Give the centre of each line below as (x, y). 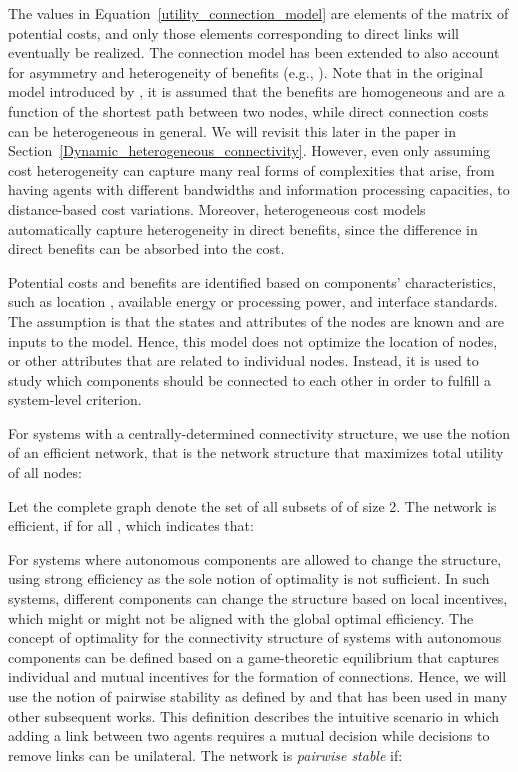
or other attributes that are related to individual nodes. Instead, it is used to (243, 360)
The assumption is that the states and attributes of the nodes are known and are (256, 320)
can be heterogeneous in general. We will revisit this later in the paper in (232, 130)
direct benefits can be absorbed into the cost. (146, 248)
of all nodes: (45, 472)
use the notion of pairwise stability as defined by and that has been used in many (258, 696)
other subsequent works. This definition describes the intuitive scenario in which (254, 715)
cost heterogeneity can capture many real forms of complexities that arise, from (251, 169)
